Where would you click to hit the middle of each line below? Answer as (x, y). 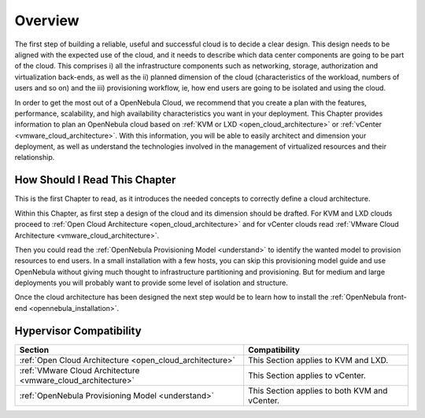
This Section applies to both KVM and (318, 390)
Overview (47, 20)
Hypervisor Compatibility (78, 331)
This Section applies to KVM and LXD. (318, 360)
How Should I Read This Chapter (95, 180)
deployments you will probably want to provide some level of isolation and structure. (152, 283)
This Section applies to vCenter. (307, 375)
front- (397, 297)
